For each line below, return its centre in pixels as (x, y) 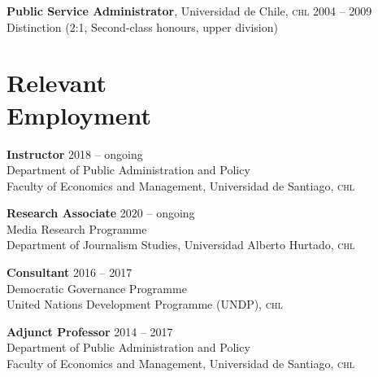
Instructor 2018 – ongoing (75, 153)
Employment (79, 114)
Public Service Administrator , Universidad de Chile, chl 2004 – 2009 (189, 11)
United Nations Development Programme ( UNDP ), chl (145, 304)
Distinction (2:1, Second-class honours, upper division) (142, 26)
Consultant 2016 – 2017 (70, 272)
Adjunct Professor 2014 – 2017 (90, 331)
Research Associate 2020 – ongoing (101, 213)
